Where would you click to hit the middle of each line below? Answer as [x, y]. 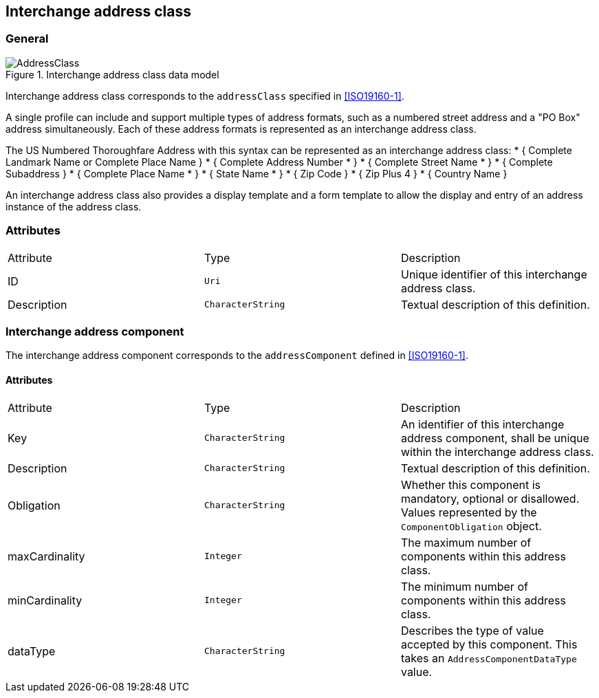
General [27, 39]
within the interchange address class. [497, 451]
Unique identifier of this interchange [494, 274]
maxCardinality [46, 556]
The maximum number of [466, 542]
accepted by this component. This [489, 644]
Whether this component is [471, 484]
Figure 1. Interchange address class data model [112, 74]
